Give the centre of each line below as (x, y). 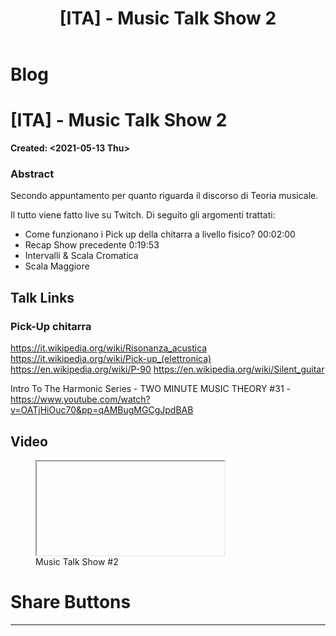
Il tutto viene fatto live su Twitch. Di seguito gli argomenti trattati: (143, 215)
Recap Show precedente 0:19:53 (92, 245)
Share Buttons (71, 602)
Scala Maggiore (57, 266)
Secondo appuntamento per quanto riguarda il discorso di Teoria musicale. (164, 196)
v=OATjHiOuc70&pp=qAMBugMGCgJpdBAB (102, 410)
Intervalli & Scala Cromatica (81, 256)
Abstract (32, 174)
